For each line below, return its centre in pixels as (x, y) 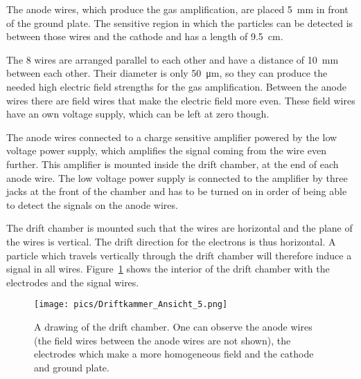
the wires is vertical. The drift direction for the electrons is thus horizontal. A (171, 241)
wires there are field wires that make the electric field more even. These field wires (181, 100)
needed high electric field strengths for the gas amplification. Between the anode (176, 86)
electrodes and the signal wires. (73, 282)
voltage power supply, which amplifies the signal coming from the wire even (166, 150)
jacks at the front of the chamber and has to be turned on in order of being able (177, 191)
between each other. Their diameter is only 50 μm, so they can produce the (167, 73)
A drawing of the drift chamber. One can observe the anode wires (173, 326)
